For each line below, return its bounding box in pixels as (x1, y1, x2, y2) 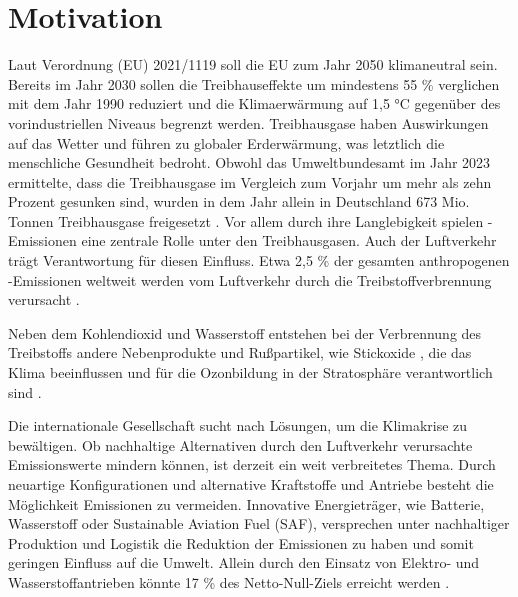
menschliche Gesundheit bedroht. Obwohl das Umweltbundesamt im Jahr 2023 (8, 152, 491, 173)
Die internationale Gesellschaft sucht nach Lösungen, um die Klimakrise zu (8, 415, 468, 436)
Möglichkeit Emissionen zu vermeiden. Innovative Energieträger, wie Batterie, (8, 493, 485, 514)
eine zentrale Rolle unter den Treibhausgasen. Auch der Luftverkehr (81, 230, 497, 251)
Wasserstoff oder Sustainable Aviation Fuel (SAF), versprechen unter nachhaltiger (8, 513, 510, 534)
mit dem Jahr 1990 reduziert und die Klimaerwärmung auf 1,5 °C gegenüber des (8, 93, 501, 114)
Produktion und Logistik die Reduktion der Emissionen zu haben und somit (8, 532, 474, 553)
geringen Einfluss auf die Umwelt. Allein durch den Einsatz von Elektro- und (8, 552, 480, 573)
